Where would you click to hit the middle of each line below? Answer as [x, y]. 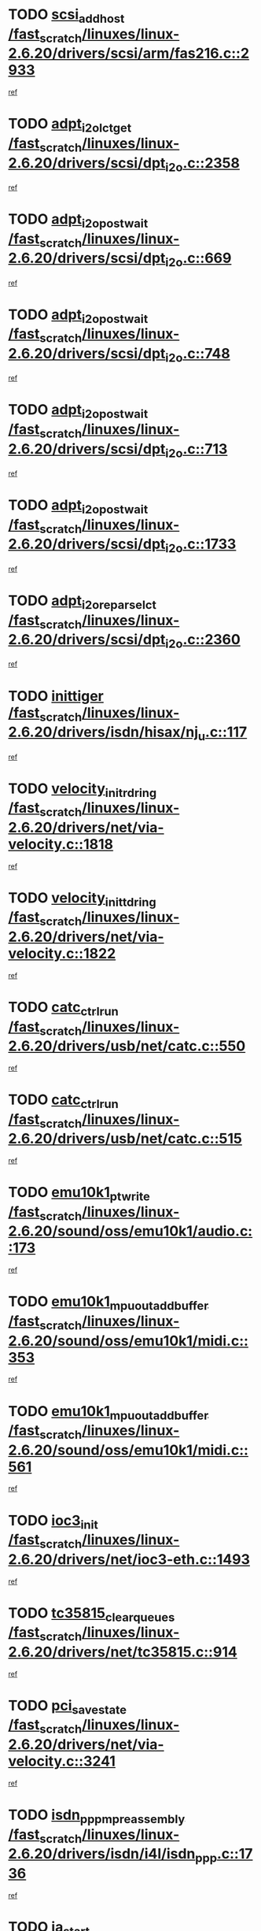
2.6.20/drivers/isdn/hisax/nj [103, 732]
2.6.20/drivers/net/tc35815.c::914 [123, 1652]
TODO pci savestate [68, 1707]
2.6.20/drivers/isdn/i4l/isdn [102, 1854]
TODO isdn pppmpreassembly [97, 1816]
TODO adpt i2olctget [70, 125]
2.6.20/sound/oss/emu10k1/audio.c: [130, 1231]
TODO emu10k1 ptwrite [79, 1194]
